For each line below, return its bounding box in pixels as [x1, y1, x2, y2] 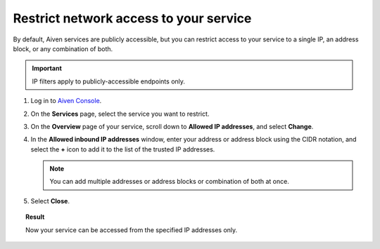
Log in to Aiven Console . [30, 97, 102, 105]
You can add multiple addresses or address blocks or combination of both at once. [49, 177, 290, 186]
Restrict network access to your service [13, 11, 252, 26]
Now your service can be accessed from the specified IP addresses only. [25, 225, 238, 234]
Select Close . [30, 196, 70, 205]
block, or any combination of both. [13, 44, 113, 53]
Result [25, 213, 45, 221]
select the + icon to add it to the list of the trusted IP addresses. [30, 144, 215, 154]
